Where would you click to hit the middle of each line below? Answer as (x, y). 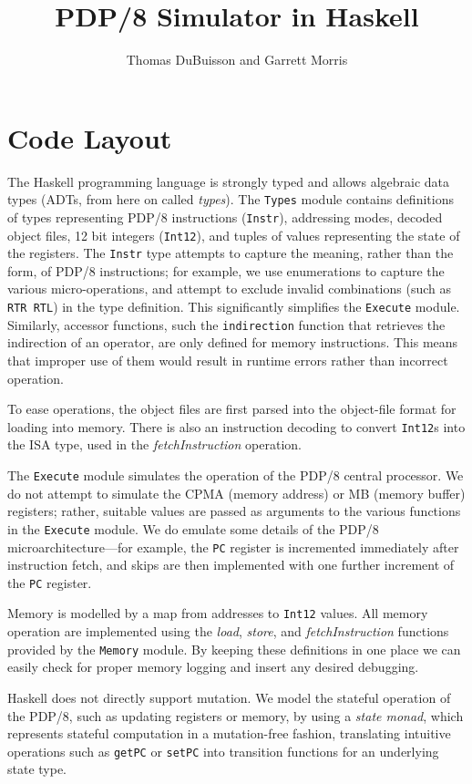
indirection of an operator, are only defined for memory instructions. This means (233, 342)
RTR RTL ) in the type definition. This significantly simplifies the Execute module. (234, 307)
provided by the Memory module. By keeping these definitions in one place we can (234, 649)
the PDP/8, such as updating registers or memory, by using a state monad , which (236, 715)
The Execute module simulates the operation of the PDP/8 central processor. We (236, 475)
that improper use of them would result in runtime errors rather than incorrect (228, 360)
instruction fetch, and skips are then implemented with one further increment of (231, 565)
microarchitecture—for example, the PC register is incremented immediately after (233, 547)
